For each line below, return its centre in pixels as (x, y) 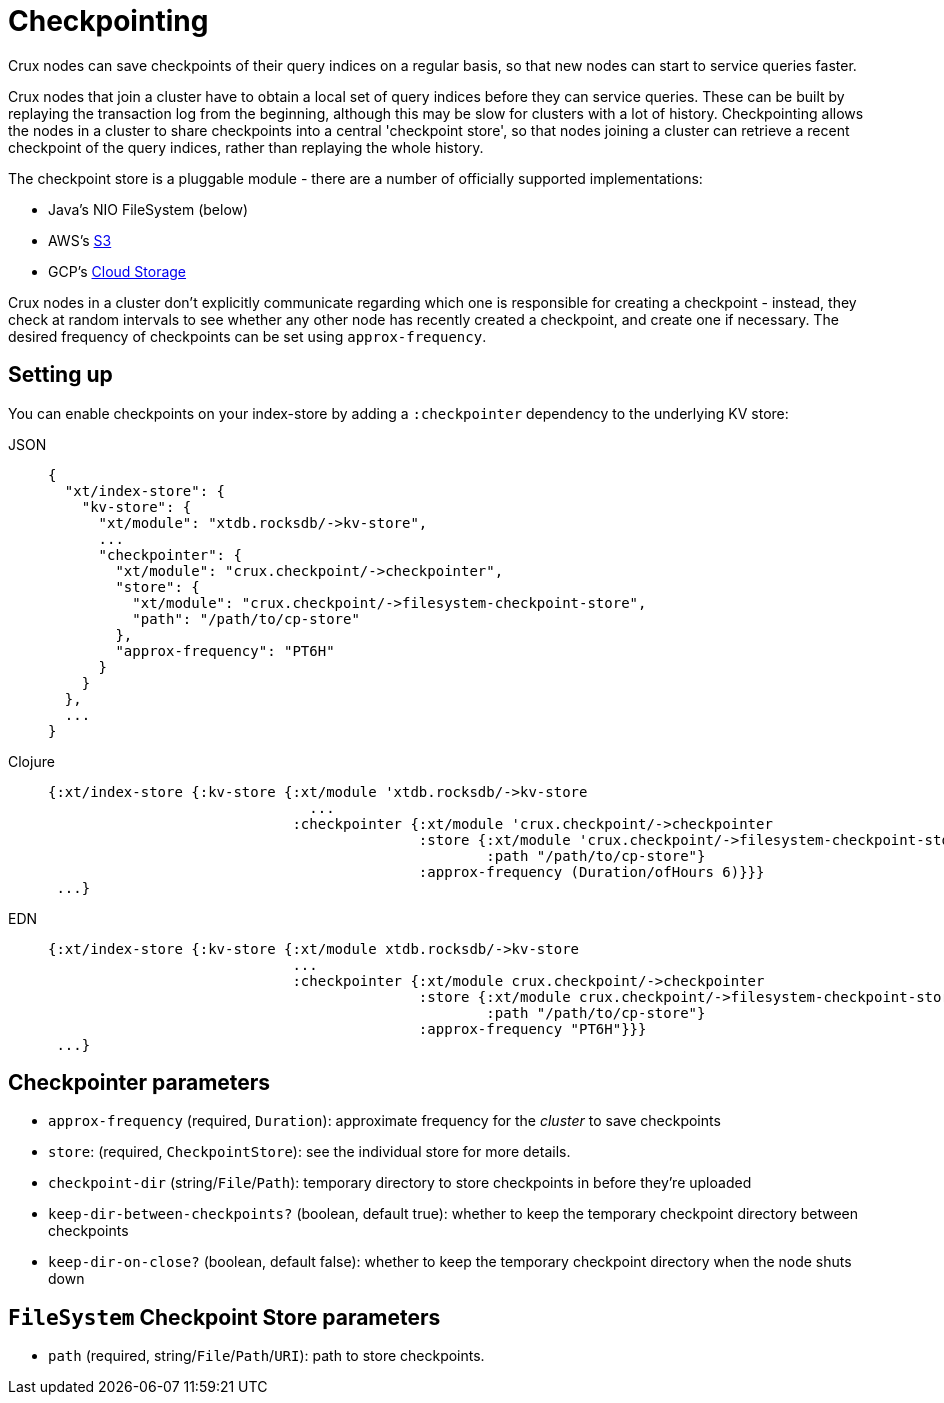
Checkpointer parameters (139, 1083)
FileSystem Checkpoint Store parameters (224, 1317)
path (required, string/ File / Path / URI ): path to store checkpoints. (266, 1356)
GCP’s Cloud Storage (117, 271)
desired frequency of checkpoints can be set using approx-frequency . (247, 336)
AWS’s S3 (80, 240)
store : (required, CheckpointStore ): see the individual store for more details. (309, 1152)
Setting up (60, 375)
